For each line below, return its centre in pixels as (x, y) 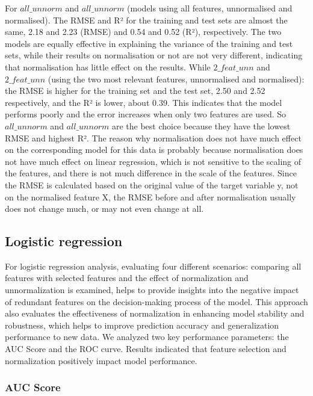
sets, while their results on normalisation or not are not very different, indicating (154, 55)
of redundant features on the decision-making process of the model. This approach (156, 301)
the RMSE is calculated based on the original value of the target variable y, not (152, 184)
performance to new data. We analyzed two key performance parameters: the (147, 337)
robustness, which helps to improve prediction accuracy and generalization (142, 325)
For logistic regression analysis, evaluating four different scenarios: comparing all (153, 266)
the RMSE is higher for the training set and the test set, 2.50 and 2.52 (135, 91)
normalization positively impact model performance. (101, 360)
